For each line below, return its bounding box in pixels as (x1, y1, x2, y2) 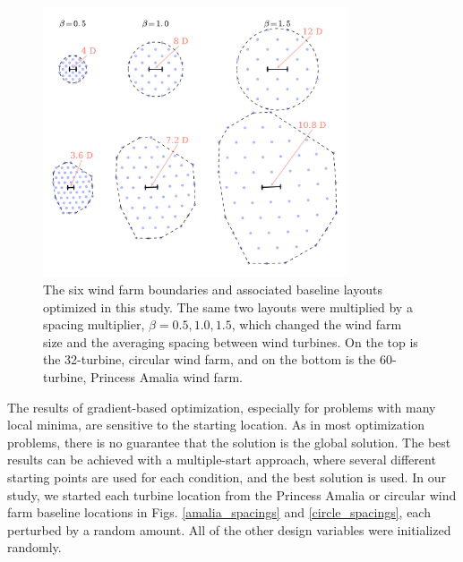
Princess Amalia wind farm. (90, 367, 243, 386)
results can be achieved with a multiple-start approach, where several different (7, 450, 436, 469)
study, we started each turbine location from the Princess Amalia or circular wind (7, 485, 457, 504)
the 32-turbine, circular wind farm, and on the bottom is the (43, 350, 376, 369)
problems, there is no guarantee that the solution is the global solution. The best (7, 432, 451, 451)
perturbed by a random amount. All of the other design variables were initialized (7, 520, 451, 539)
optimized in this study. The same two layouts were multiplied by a (43, 297, 413, 316)
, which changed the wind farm (231, 315, 402, 334)
